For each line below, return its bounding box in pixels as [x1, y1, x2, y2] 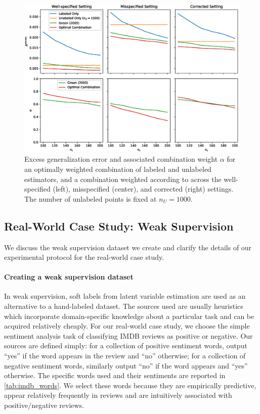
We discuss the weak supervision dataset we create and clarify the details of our [4, 242, 252, 252]
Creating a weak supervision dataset [4, 271, 134, 282]
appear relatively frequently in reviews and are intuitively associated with [4, 390, 232, 400]
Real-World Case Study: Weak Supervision [4, 218, 234, 234]
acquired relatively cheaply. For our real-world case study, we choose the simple [4, 320, 250, 331]
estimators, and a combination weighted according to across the [24, 173, 222, 184]
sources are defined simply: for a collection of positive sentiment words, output [4, 340, 247, 351]
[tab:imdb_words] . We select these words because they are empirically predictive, [4, 380, 256, 390]
